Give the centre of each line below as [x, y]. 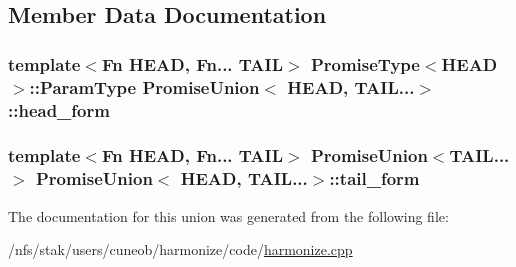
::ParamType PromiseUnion [144, 86]
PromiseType [365, 63]
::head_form [59, 109]
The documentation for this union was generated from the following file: [228, 215]
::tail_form [374, 178]
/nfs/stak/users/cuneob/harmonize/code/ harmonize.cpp [180, 249]
